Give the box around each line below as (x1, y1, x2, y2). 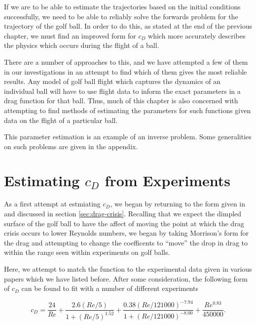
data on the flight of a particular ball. (4, 115, 118, 125)
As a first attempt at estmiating (4, 199, 101, 209)
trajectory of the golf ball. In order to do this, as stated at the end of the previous (4, 21, 252, 31)
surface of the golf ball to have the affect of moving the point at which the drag (4, 218, 244, 228)
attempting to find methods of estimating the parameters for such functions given (4, 105, 251, 115)
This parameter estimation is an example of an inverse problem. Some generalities (4, 131, 252, 142)
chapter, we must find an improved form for (4, 30, 136, 41)
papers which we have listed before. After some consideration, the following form (4, 273, 248, 284)
